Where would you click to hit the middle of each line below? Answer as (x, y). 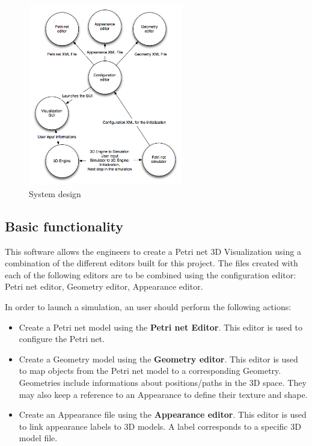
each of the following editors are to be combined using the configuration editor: (151, 274)
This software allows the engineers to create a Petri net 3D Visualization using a (153, 251)
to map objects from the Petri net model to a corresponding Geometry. (150, 371)
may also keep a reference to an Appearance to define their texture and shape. (163, 394)
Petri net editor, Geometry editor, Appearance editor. (104, 286)
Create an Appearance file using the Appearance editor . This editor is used (163, 414)
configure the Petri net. (62, 339)
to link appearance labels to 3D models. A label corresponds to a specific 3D (160, 426)
